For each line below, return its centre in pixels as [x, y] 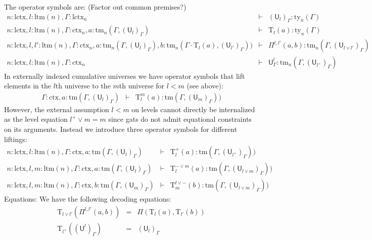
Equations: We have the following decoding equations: [88, 199]
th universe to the [83, 86]
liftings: [16, 139]
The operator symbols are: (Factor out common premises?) [95, 7]
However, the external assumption [57, 109]
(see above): [205, 86]
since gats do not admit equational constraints [180, 119]
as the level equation [36, 119]
